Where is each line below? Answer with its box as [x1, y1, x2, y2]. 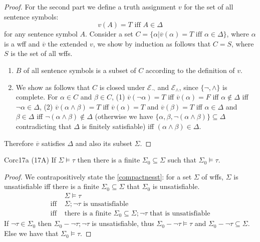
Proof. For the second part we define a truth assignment [4, 1, 176, 11]
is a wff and [4, 38, 40, 48]
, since [179, 81, 198, 92]
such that [167, 154, 196, 165]
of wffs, [201, 171, 223, 181]
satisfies [41, 137, 65, 148]
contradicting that [16, 120, 72, 131]
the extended [48, 38, 88, 48]
